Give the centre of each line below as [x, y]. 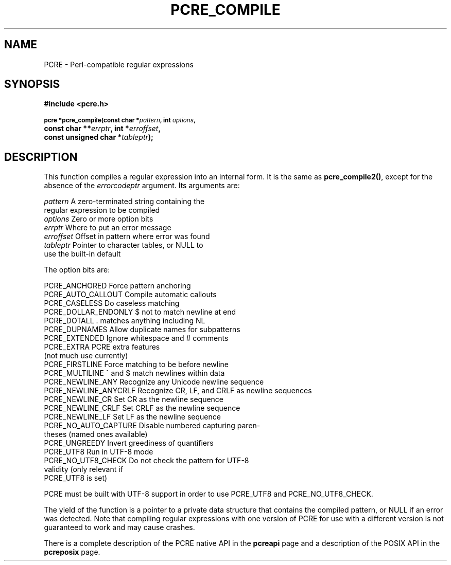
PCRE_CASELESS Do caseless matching [112, 303]
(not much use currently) [86, 356]
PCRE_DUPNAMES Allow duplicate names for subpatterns [142, 330]
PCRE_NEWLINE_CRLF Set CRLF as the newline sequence [142, 408]
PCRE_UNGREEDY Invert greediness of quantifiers [129, 443]
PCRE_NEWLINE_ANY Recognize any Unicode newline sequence [154, 382]
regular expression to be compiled [102, 210]
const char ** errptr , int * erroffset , [102, 129]
